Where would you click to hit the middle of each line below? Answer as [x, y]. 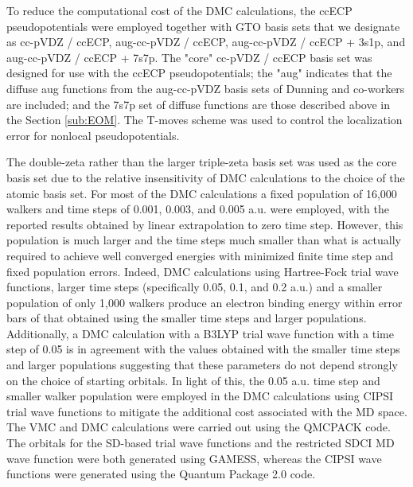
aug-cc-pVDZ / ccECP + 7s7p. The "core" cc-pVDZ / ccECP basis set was [189, 57]
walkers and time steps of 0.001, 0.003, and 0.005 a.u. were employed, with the [198, 209]
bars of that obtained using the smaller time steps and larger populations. [187, 318]
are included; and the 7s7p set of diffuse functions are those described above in [199, 104]
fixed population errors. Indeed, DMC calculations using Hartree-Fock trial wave [203, 271]
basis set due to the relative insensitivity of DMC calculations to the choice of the [206, 177]
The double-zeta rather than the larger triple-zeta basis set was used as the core [202, 162]
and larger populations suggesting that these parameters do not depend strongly [202, 365]
